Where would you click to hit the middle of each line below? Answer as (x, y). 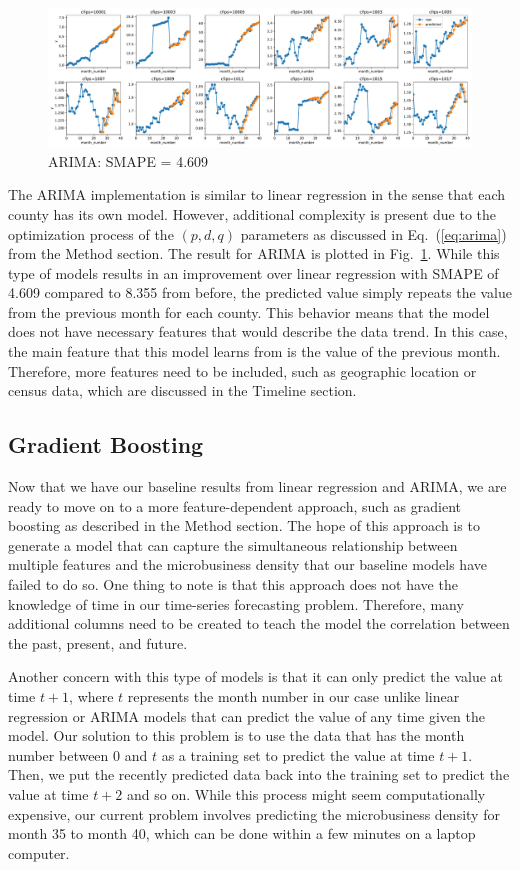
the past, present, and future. (98, 642)
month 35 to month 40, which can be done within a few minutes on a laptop (242, 833)
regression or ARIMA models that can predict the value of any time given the (246, 715)
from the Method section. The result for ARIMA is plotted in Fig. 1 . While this (254, 253)
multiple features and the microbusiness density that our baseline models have (247, 564)
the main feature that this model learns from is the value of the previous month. (254, 351)
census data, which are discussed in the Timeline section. (182, 390)
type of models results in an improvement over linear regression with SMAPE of (253, 272)
